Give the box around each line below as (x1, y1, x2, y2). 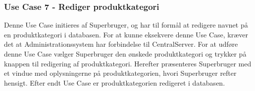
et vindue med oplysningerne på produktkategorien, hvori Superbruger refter (4, 68, 237, 78)
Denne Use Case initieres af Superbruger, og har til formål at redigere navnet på (4, 20, 248, 30)
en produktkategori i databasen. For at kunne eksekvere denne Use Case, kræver (4, 29, 249, 39)
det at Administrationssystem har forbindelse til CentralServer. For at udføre (4, 39, 238, 49)
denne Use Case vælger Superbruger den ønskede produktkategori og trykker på (4, 49, 247, 59)
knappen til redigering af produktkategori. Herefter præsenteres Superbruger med (4, 58, 252, 68)
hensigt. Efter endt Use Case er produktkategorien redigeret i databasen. (4, 77, 225, 88)
